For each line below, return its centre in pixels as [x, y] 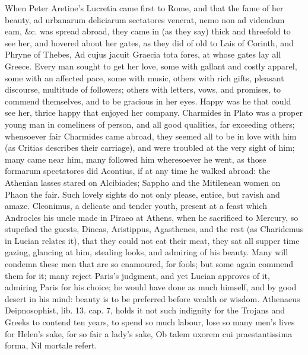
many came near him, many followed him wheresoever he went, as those [136, 159]
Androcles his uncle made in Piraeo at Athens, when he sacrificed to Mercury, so [152, 217]
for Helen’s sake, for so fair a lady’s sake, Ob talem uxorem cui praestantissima [149, 333]
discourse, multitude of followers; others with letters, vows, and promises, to [143, 89]
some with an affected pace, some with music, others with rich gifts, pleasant [145, 77]
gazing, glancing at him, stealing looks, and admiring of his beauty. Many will [147, 252]
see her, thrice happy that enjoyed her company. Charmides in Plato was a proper [154, 112]
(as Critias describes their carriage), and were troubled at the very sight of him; [150, 148]
